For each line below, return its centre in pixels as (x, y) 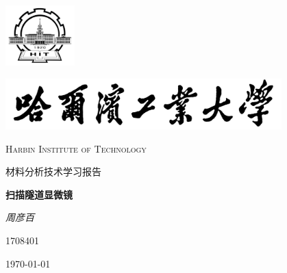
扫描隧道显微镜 (39, 194)
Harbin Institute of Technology (76, 148)
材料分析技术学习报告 (53, 171)
